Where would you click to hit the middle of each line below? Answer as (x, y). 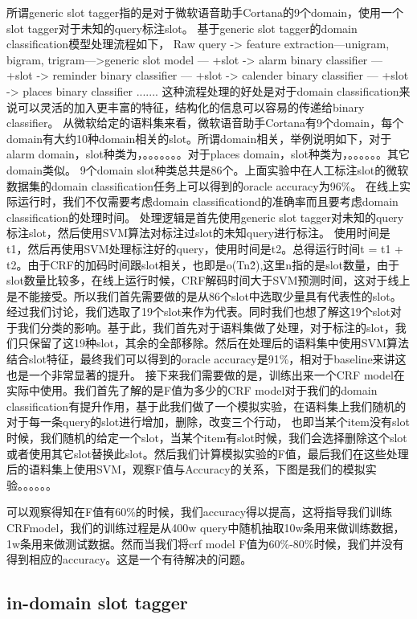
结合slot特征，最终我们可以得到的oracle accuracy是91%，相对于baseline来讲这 (206, 359)
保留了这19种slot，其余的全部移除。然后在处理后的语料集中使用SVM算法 (219, 343)
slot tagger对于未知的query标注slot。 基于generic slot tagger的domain (182, 28)
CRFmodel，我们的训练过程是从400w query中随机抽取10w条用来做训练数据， (206, 527)
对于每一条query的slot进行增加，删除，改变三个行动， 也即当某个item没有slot (208, 422)
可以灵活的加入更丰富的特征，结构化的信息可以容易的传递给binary (191, 107)
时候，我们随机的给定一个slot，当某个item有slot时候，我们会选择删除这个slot (207, 438)
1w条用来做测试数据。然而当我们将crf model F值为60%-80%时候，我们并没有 (205, 543)
